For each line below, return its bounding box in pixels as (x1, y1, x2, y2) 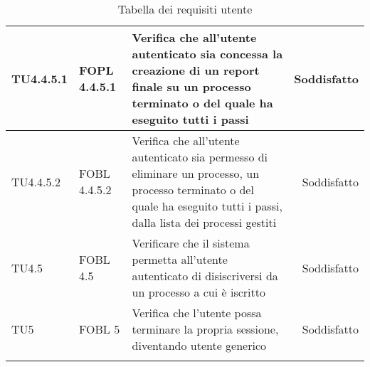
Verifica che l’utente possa (132, 304, 262, 321)
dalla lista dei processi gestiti (132, 214, 277, 230)
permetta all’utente (132, 251, 228, 267)
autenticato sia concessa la (132, 46, 283, 62)
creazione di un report (132, 62, 260, 78)
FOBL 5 (79, 321, 120, 337)
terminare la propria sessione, (132, 321, 279, 337)
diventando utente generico (132, 337, 267, 353)
